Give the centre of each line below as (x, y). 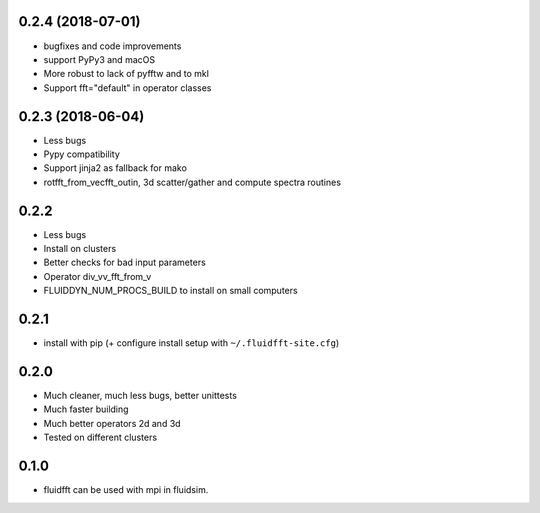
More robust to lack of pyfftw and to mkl (126, 74)
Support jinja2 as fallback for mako (115, 168)
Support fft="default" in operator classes (127, 87)
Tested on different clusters (100, 437)
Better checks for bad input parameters (125, 262)
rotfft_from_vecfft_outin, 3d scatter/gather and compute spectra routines (192, 182)
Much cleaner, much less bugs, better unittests (140, 396)
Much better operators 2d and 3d (112, 423)
